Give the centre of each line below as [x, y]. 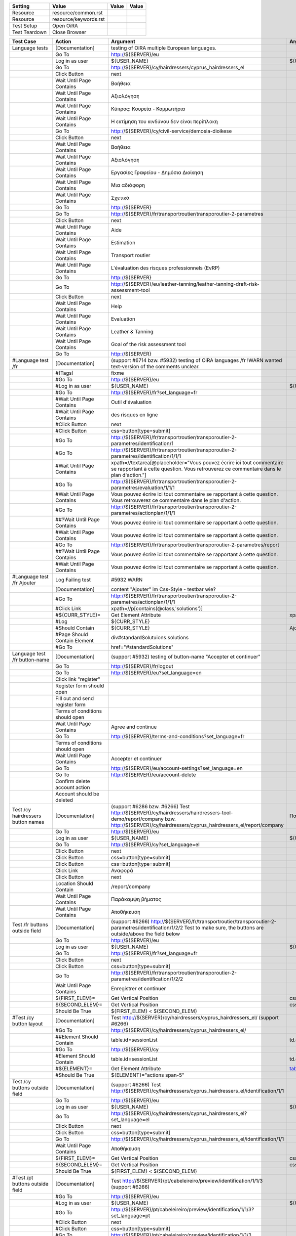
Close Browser [69, 32]
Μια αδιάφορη [128, 185]
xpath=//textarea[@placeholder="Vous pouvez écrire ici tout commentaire [197, 463]
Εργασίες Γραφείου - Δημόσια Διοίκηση [157, 172]
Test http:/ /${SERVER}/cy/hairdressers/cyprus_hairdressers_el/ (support [195, 1017]
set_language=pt [131, 1215]
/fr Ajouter [24, 583]
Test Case [24, 41]
